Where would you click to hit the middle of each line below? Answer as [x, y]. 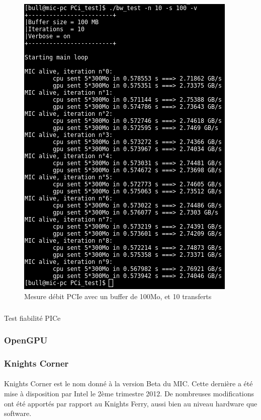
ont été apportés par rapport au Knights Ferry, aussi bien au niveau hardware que [131, 403]
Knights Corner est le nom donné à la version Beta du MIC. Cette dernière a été [128, 383]
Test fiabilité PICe [32, 318]
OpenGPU [26, 340]
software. [18, 413]
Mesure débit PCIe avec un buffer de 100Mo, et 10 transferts [118, 296]
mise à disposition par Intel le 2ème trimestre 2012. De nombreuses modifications [129, 394]
